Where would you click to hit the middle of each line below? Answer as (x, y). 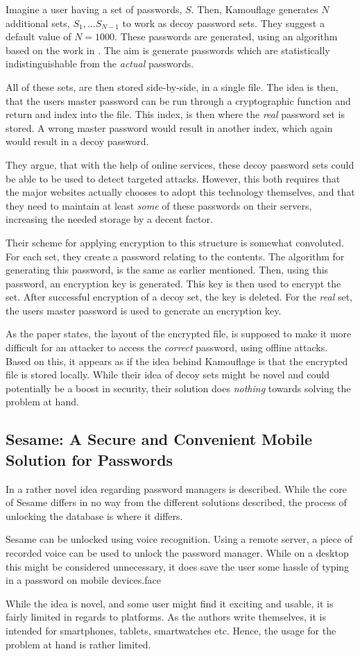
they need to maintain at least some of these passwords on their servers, (159, 205)
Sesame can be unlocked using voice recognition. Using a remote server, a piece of (179, 539)
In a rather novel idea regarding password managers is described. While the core (176, 488)
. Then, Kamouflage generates (255, 9)
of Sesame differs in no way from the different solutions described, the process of (176, 502)
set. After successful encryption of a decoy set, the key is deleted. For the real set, (179, 297)
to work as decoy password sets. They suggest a (223, 23)
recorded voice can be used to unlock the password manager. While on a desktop (177, 553)
